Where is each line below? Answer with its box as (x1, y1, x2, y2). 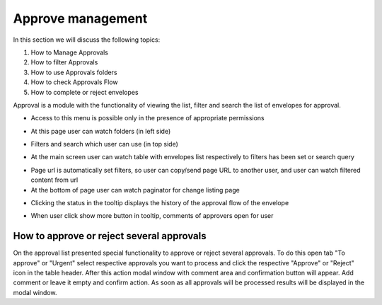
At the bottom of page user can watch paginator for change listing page (30, 185, 240, 194)
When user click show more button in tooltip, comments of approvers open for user (30, 212, 274, 220)
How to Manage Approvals (30, 48, 109, 57)
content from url (30, 175, 79, 184)
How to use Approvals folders (30, 68, 117, 76)
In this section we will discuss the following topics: (13, 35, 161, 44)
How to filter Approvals (30, 58, 98, 67)
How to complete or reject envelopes (30, 88, 139, 96)
